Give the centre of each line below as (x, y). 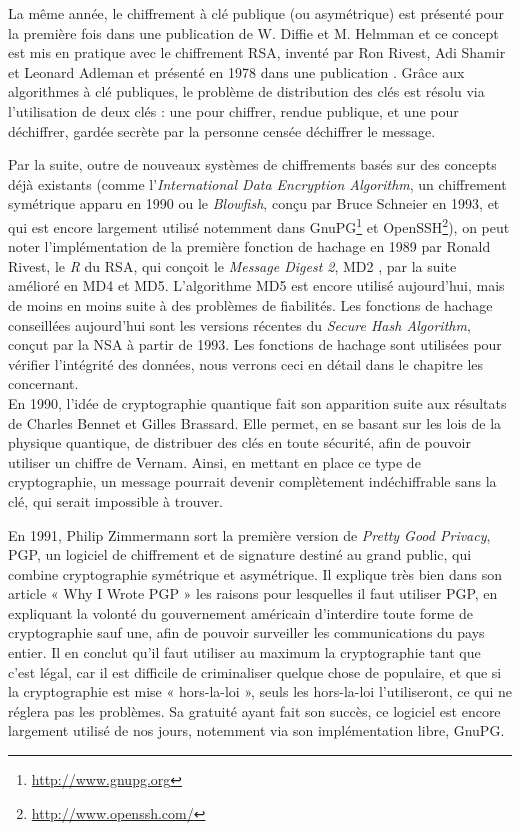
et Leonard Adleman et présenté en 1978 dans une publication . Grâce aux (236, 71)
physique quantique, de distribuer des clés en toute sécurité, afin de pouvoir (239, 442)
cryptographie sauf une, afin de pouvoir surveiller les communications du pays (246, 632)
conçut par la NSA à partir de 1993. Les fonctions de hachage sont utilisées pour (255, 344)
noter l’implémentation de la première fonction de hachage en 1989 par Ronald (249, 246)
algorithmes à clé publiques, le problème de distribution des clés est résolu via (246, 91)
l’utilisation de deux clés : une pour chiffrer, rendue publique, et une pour (233, 110)
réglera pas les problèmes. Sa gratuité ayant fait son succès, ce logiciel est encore (254, 710)
